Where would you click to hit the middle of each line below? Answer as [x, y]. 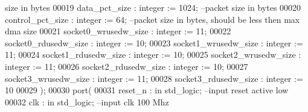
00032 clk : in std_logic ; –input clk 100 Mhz [87, 101]
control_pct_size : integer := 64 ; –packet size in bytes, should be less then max [152, 19]
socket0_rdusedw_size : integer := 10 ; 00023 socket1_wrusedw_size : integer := [154, 42]
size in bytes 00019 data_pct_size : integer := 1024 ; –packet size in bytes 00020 [153, 7]
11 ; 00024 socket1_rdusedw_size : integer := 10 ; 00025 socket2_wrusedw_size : [153, 54]
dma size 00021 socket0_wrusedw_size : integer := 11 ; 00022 [118, 31]
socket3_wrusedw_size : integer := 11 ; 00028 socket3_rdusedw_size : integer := [154, 78]
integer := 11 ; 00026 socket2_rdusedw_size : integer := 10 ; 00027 [127, 66]
